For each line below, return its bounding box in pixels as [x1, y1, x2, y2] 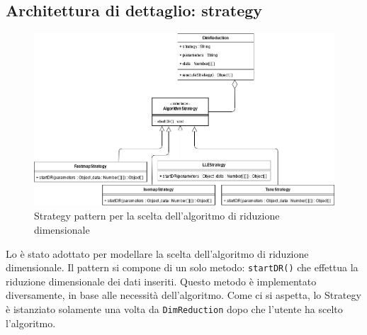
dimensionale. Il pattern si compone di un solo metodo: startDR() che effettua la [6, 260, 358, 275]
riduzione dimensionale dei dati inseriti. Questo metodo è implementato [6, 273, 317, 288]
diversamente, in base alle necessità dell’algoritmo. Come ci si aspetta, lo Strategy [6, 288, 361, 302]
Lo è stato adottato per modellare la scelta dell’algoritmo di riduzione [6, 246, 309, 261]
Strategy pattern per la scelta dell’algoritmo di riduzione [34, 208, 280, 223]
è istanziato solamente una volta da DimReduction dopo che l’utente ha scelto [6, 301, 343, 316]
